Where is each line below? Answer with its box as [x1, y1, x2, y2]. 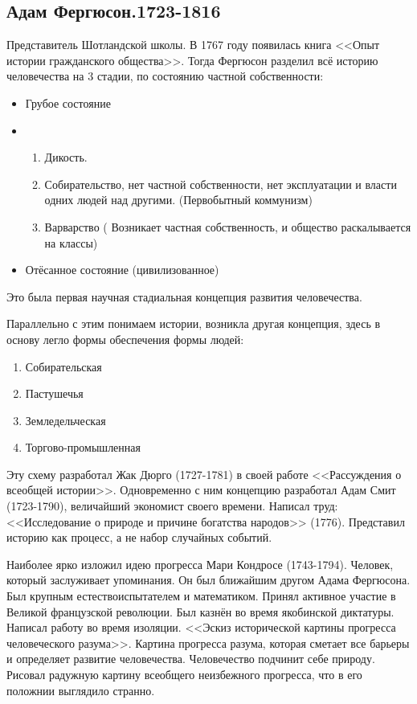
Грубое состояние [25, 94, 111, 111]
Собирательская [25, 358, 102, 375]
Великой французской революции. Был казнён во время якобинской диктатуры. [6, 603, 395, 620]
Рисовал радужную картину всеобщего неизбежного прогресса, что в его [6, 666, 362, 683]
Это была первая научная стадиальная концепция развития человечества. [6, 288, 362, 305]
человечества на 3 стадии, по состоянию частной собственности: [6, 68, 324, 84]
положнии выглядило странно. [6, 681, 155, 698]
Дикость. [44, 149, 88, 166]
